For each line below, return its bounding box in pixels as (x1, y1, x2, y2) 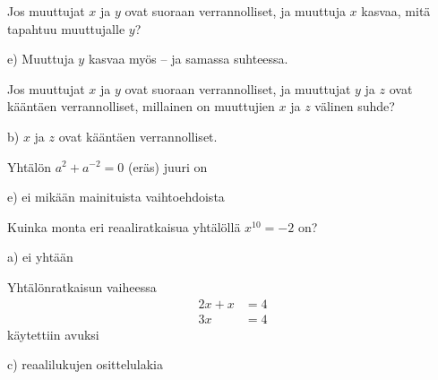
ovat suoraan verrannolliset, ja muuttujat (125, 79, 351, 98)
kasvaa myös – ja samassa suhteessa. (88, 49, 288, 68)
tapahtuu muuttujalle (7, 19, 125, 38)
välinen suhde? (314, 97, 395, 116)
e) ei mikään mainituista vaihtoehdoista (7, 187, 225, 206)
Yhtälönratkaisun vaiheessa (7, 277, 157, 296)
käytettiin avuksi (7, 324, 99, 343)
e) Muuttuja (7, 49, 74, 68)
